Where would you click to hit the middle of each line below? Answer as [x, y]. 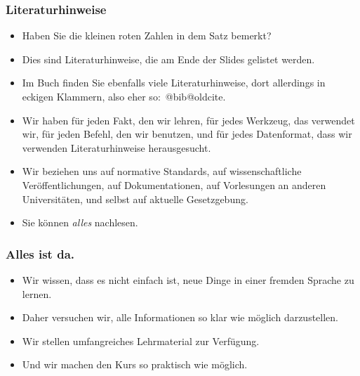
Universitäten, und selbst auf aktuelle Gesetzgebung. [135, 199]
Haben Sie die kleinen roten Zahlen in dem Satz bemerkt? [147, 35]
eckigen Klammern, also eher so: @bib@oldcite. [124, 96]
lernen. [37, 293]
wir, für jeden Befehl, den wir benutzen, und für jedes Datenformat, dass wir [187, 134]
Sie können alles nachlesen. [80, 222]
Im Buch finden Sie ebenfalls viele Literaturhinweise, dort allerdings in [174, 83]
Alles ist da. [40, 253]
